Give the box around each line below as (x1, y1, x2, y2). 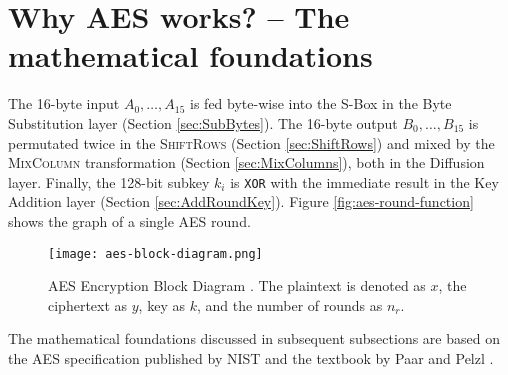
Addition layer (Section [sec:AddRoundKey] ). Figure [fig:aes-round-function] (8, 191, 474, 212)
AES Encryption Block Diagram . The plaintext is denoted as (48, 275, 426, 296)
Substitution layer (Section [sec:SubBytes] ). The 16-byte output (8, 112, 398, 133)
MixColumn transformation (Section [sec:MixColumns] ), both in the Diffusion (8, 152, 485, 173)
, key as (138, 294, 185, 315)
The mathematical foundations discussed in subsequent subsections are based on (8, 328, 500, 349)
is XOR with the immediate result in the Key (230, 171, 499, 192)
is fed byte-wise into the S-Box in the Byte (190, 93, 452, 114)
